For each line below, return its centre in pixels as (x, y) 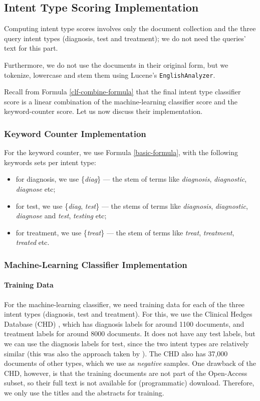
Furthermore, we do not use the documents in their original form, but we (116, 64)
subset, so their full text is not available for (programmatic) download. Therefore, (129, 383)
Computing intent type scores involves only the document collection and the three (130, 28)
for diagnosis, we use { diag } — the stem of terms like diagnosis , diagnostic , (131, 179)
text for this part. (31, 48)
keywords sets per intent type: (50, 162)
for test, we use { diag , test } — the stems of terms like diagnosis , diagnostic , (132, 206)
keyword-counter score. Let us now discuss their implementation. (103, 111)
